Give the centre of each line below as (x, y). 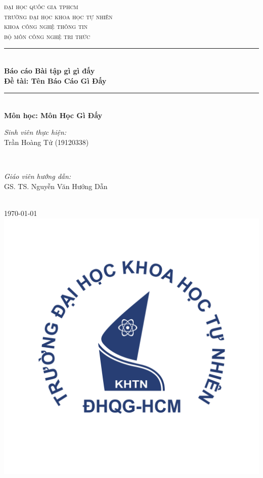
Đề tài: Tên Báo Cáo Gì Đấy (55, 80)
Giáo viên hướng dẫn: (38, 176)
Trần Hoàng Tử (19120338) (47, 142)
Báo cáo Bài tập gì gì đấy (50, 70)
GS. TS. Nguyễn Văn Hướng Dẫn (56, 186)
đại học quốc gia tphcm (41, 6)
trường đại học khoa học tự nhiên (58, 16)
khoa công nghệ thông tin (46, 26)
